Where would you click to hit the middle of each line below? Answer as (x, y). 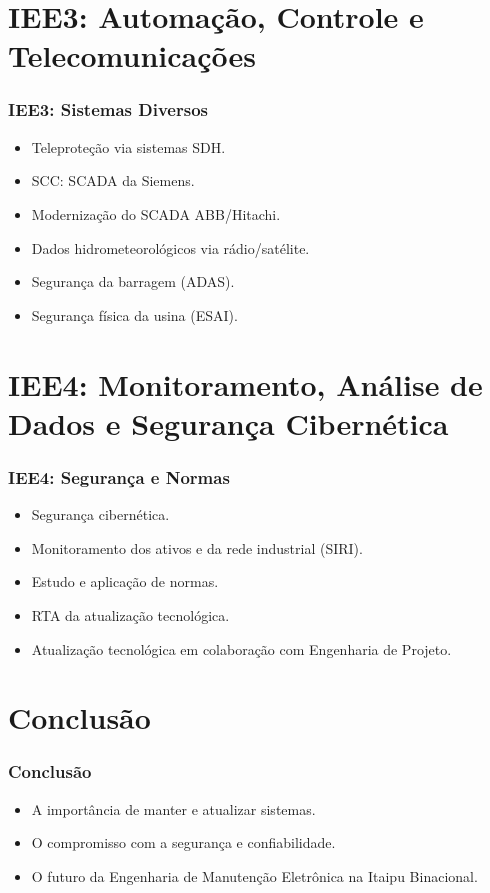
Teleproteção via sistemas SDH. (128, 146)
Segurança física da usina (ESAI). (134, 314)
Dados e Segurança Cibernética (228, 422)
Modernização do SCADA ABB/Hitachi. (156, 213)
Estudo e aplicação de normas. (125, 581)
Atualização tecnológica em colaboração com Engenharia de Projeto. (241, 648)
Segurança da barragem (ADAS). (133, 281)
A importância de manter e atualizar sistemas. (173, 808)
